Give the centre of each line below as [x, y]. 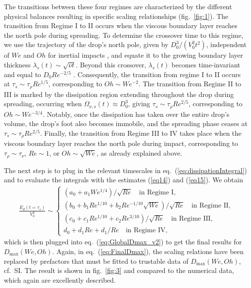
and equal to [23, 74]
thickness [17, 64]
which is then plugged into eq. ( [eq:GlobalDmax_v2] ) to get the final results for [123, 242]
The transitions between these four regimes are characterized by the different [118, 6]
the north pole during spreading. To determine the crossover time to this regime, [124, 35]
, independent [226, 44]
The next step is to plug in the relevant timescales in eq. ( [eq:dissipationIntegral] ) [125, 170]
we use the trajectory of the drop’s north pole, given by [86, 44]
